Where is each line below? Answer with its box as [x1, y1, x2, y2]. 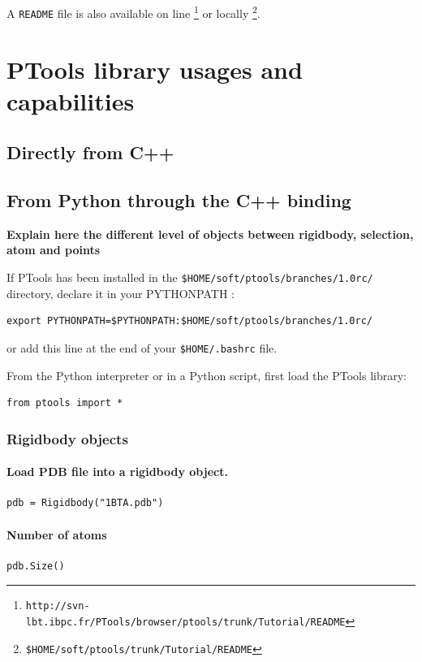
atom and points [6, 241, 101, 258]
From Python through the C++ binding [6, 188, 351, 213]
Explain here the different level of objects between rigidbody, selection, [6, 225, 414, 242]
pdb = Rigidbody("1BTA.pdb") [6, 497, 164, 509]
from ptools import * [6, 397, 123, 409]
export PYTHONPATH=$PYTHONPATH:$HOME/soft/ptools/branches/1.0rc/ [6, 315, 373, 327]
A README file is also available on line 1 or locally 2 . [6, 2, 261, 21]
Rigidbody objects [6, 428, 128, 448]
